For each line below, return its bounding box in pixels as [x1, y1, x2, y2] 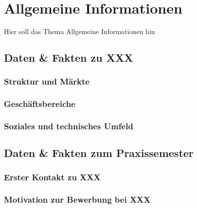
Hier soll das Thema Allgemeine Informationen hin [4, 26, 155, 36]
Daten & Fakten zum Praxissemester [4, 145, 194, 160]
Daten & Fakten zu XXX [4, 50, 133, 65]
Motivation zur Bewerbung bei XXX [4, 193, 151, 205]
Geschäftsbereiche [4, 98, 75, 110]
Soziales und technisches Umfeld [4, 120, 133, 132]
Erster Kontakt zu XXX [4, 171, 101, 183]
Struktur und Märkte [4, 75, 90, 87]
